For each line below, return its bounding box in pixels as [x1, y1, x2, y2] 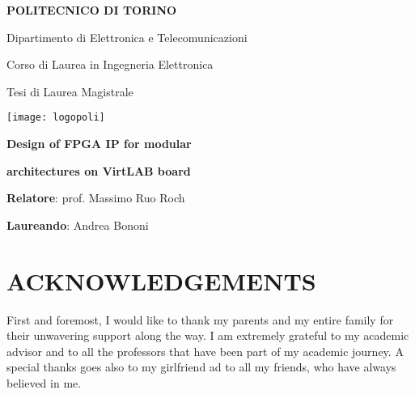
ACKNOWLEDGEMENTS [6, 264, 316, 297]
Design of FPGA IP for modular [6, 135, 192, 152]
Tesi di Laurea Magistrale [6, 83, 133, 100]
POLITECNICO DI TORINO [6, 2, 177, 18]
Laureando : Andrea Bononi [6, 216, 149, 233]
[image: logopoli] [6, 112, 105, 124]
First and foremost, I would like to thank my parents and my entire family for [6, 311, 394, 328]
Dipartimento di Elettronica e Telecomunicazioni [6, 28, 248, 45]
